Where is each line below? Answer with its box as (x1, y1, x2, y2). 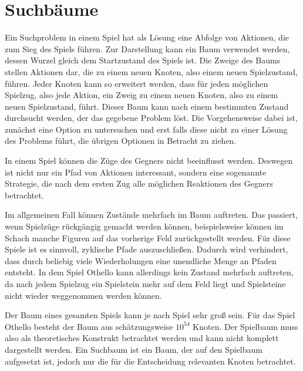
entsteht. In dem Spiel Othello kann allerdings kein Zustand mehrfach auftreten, (5, 266, 294, 278)
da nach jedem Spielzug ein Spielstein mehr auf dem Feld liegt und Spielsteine (5, 278, 286, 289)
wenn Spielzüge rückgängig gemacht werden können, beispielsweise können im (5, 220, 284, 232)
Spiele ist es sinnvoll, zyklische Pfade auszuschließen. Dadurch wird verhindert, (5, 243, 288, 255)
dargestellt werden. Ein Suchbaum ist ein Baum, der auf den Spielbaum (5, 343, 262, 355)
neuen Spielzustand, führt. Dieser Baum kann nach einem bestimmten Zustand (5, 100, 289, 112)
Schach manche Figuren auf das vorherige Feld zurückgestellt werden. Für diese (5, 231, 291, 244)
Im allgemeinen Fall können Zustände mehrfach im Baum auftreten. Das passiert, (5, 208, 298, 221)
